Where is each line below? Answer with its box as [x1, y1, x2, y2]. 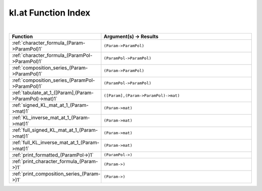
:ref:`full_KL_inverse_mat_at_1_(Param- [12, 139, 99, 146]
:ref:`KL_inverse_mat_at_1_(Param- [12, 114, 90, 121]
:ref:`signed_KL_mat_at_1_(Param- [12, 102, 89, 108]
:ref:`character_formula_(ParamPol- [12, 52, 93, 58]
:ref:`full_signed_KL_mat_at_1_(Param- [12, 126, 98, 133]
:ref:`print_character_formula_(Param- [12, 158, 98, 165]
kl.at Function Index [9, 7, 91, 18]
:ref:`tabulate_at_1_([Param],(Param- [12, 89, 94, 96]
